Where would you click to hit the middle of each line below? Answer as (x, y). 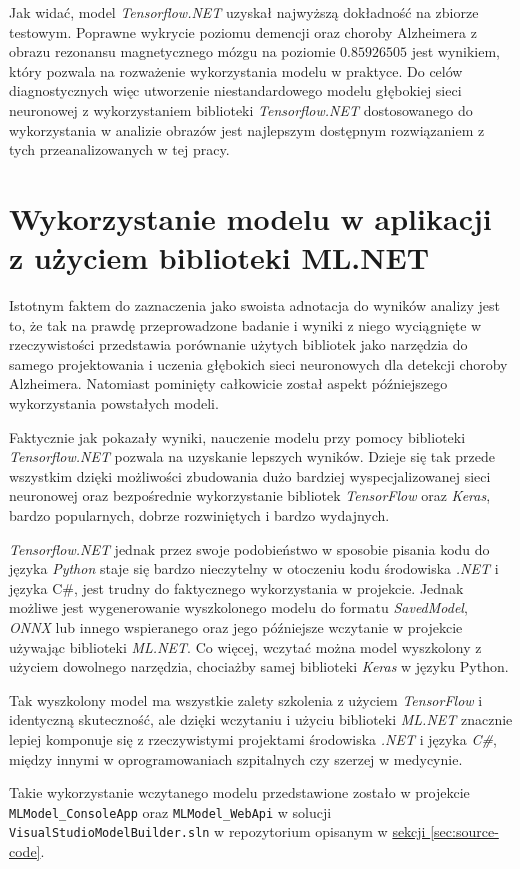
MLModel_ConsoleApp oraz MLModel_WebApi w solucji (170, 811)
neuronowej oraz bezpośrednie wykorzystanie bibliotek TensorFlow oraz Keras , (250, 495)
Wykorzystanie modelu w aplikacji (250, 217)
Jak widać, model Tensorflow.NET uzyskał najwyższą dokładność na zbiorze (244, 12)
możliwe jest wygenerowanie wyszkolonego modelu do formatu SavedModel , (238, 607)
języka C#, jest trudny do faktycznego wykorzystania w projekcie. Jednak (236, 587)
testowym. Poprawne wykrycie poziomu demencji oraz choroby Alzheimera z (243, 31)
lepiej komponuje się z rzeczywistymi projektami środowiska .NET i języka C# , (253, 738)
